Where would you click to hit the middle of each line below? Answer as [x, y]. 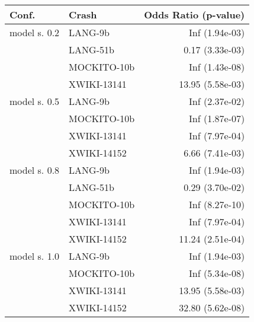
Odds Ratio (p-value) [194, 15]
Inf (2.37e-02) [217, 101]
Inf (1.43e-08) [217, 67]
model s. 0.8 [35, 170]
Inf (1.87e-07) [217, 118]
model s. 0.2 [35, 32]
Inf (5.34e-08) [217, 273]
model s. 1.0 [35, 256]
